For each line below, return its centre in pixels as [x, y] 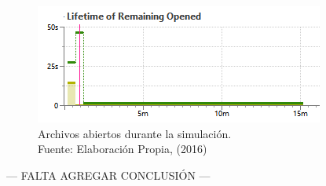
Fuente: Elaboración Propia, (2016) [123, 149]
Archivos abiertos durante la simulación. [135, 133]
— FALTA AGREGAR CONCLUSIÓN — [108, 175]
